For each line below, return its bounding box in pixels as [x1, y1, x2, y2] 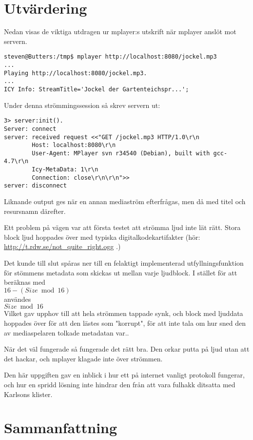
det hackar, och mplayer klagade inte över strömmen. [4, 353, 163, 363]
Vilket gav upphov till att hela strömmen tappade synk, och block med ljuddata [4, 308, 243, 318]
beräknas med [4, 277, 45, 287]
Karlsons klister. [4, 389, 53, 399]
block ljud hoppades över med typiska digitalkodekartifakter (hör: [4, 231, 200, 242]
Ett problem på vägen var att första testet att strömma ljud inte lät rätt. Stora [4, 222, 241, 232]
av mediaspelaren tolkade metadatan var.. [4, 327, 129, 337]
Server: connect [4, 125, 57, 132]
